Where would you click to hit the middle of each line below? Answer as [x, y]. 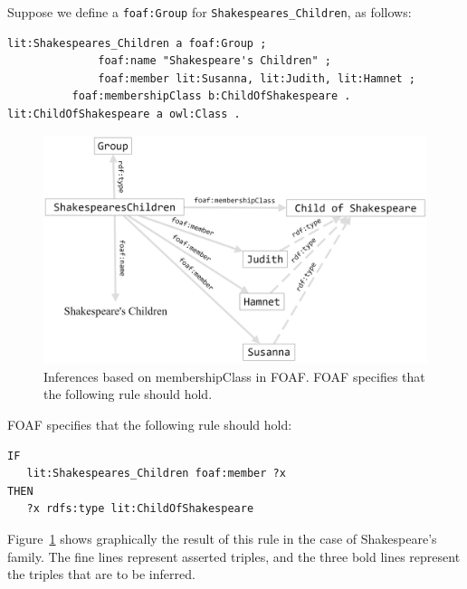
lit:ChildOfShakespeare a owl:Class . [124, 114]
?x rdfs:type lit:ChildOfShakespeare [140, 509]
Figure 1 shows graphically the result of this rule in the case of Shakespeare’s [222, 538]
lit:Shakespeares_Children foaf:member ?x [156, 474]
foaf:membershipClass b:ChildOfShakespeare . [211, 96]
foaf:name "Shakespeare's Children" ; [214, 61]
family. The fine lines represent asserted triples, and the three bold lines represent [234, 556]
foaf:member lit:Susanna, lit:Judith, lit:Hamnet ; [257, 78]
